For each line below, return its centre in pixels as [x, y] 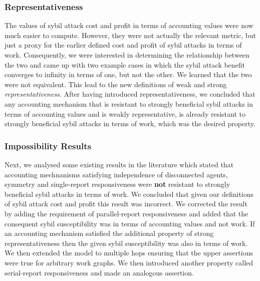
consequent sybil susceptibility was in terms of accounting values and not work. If [130, 223]
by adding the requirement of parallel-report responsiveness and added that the [126, 213]
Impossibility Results [48, 146]
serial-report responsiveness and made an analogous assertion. [99, 272]
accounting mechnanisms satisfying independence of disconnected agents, [116, 174]
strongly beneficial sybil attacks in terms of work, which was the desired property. [130, 123]
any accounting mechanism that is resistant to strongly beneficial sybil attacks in [129, 103]
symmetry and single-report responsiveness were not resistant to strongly [117, 184]
